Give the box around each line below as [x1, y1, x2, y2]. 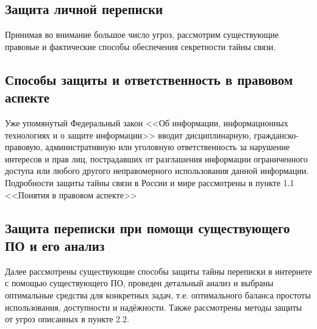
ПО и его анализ [5, 236, 105, 255]
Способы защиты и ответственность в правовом [5, 70, 293, 89]
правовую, [5, 140, 43, 153]
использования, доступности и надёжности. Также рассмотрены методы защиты [5, 300, 302, 313]
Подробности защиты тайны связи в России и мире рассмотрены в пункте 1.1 [5, 176, 294, 189]
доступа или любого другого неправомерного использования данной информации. [5, 164, 309, 177]
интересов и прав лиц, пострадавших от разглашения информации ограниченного [5, 152, 308, 165]
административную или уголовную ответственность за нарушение [45, 140, 290, 153]
